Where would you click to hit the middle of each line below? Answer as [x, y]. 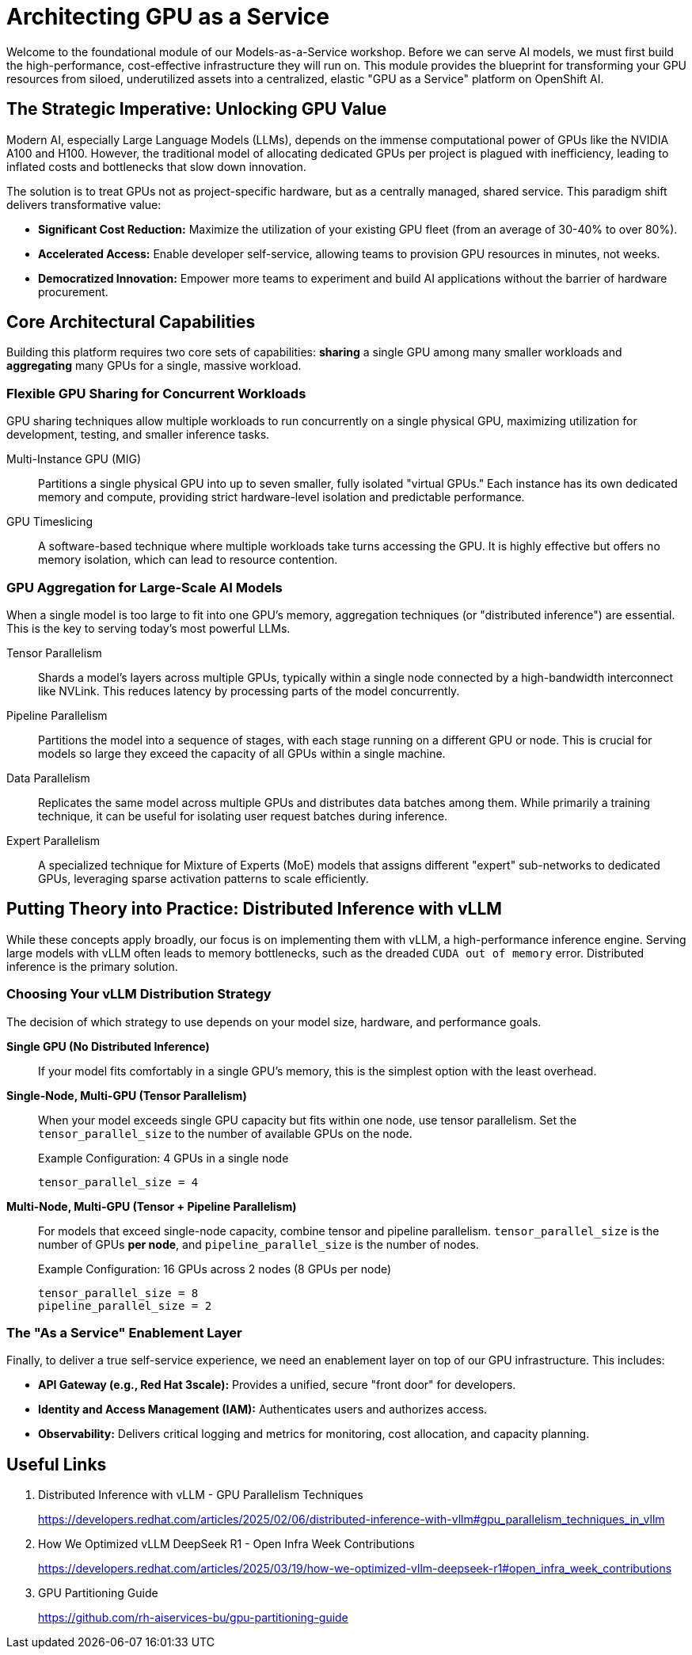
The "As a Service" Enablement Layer [124, 1332]
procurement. [73, 291]
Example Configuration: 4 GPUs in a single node [163, 1158]
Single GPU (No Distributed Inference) [108, 1046]
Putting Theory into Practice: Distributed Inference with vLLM [254, 909]
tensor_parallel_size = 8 [118, 1293]
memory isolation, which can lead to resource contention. [188, 560]
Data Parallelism [48, 778]
